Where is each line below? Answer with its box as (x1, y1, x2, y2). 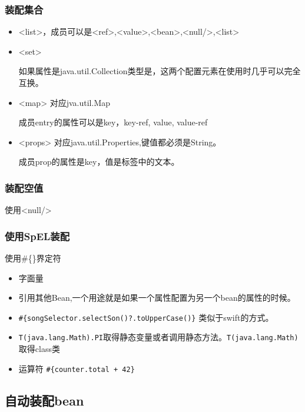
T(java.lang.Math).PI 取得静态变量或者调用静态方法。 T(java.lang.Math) (18, 331, 299, 343)
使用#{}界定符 (5, 252, 61, 264)
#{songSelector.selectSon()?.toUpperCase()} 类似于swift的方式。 (18, 311, 274, 323)
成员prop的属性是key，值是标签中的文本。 (18, 155, 180, 168)
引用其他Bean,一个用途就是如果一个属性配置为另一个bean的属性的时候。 (18, 291, 296, 304)
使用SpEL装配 (5, 228, 70, 243)
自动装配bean (5, 391, 84, 409)
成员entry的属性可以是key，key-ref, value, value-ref (18, 116, 208, 128)
